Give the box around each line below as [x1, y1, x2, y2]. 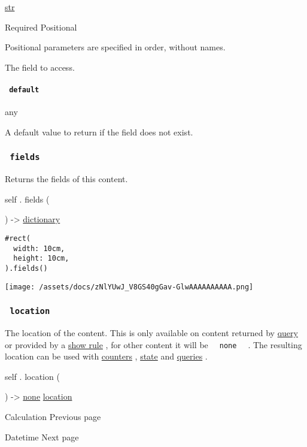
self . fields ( [5, 192, 50, 205]
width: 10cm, [13, 244, 65, 253]
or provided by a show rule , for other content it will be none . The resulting [5, 338, 302, 351]
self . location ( [5, 370, 60, 382]
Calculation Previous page [5, 410, 101, 423]
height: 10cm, [13, 254, 69, 263]
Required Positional [5, 20, 77, 33]
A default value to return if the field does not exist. [5, 125, 193, 138]
